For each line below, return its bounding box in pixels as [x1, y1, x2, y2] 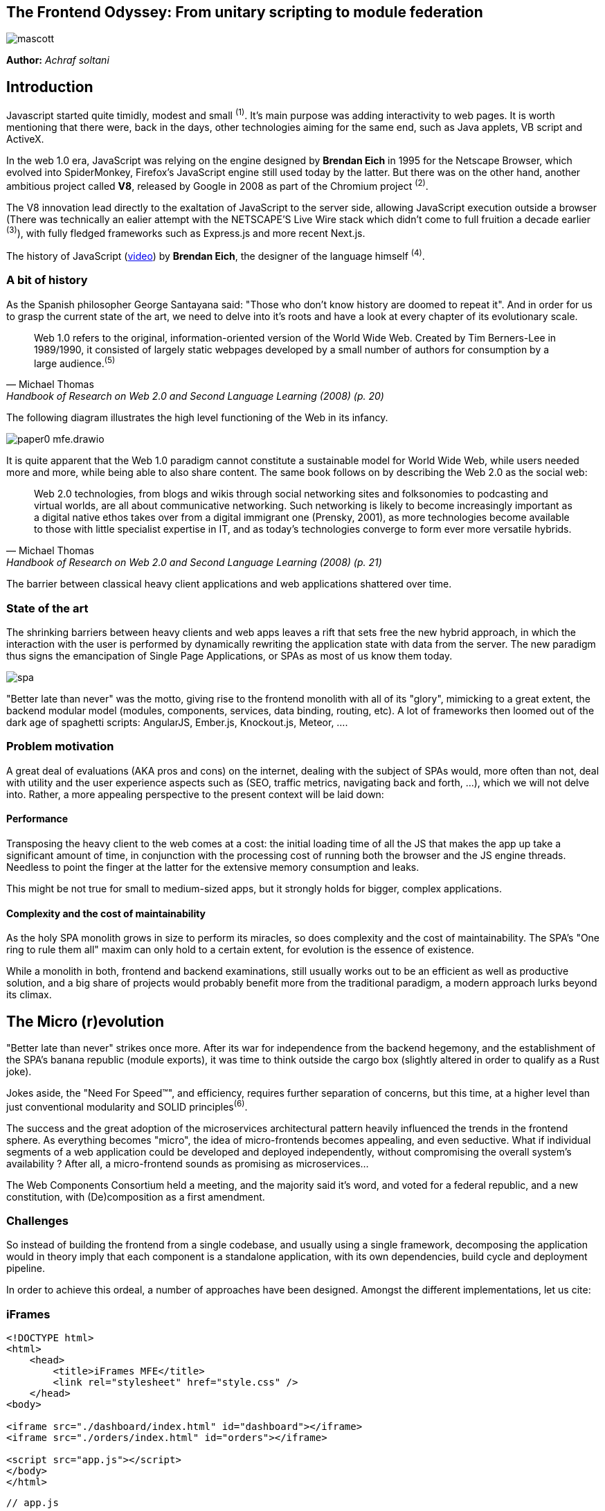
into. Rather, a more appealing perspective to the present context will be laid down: [6, 788, 384, 800]
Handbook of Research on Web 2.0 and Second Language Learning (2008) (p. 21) [6, 556, 382, 569]
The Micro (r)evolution [6, 1012, 165, 1030]
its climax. [6, 989, 52, 1001]
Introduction [6, 78, 93, 96]
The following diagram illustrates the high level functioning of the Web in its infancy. [6, 412, 388, 424]
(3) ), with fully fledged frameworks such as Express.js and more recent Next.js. [6, 224, 365, 239]
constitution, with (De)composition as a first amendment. [6, 1190, 265, 1203]
